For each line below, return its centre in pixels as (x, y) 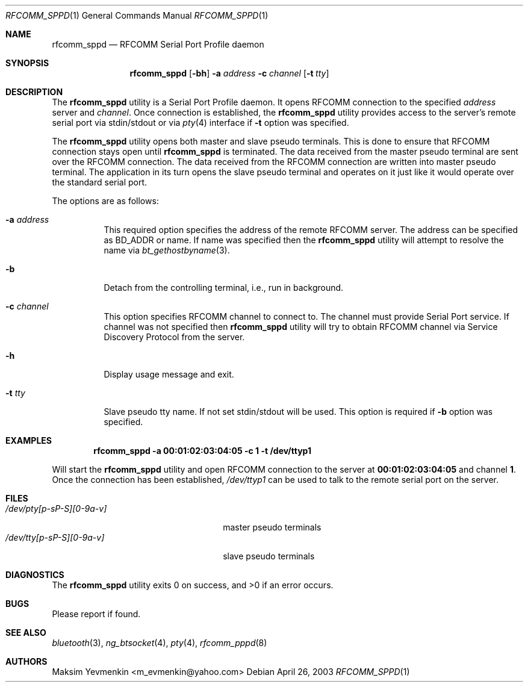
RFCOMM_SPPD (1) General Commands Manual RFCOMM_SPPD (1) (137, 15)
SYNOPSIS (27, 63)
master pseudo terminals (272, 527)
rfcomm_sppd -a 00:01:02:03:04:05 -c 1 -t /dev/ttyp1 (202, 451)
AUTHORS (26, 661)
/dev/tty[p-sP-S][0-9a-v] (55, 537)
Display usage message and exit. (169, 374)
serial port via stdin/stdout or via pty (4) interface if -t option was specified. (200, 123)
